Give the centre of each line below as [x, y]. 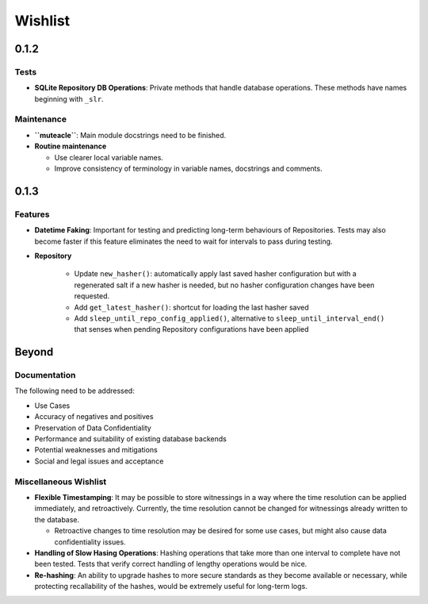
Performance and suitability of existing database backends [131, 439]
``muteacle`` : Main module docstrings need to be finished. [130, 135]
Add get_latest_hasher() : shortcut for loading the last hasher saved [191, 307]
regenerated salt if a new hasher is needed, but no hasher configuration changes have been [224, 285]
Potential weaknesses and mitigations [96, 450]
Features [32, 214]
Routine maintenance [71, 146]
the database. [57, 519]
